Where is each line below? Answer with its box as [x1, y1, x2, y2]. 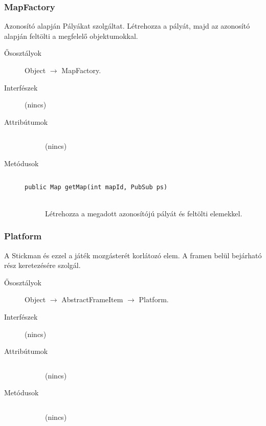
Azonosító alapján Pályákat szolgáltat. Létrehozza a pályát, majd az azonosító [4, 20, 250, 31]
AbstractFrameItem [61, 294, 123, 305]
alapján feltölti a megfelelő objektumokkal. [4, 30, 138, 41]
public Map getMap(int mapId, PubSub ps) [25, 183, 168, 191]
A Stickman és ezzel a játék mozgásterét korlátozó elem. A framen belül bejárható [4, 250, 262, 260]
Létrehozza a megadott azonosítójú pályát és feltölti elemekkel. [45, 208, 242, 218]
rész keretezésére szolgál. [4, 260, 81, 271]
